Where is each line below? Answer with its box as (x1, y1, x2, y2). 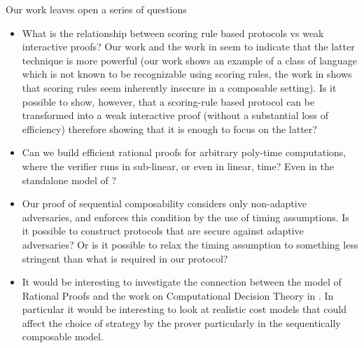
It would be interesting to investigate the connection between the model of (22, 274, 342, 289)
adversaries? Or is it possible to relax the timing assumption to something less (22, 237, 358, 251)
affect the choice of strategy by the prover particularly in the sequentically (22, 315, 341, 330)
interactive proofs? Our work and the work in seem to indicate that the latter (22, 39, 355, 54)
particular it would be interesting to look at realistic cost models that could (22, 302, 347, 316)
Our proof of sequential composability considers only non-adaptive (22, 196, 307, 211)
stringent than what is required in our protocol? (22, 251, 228, 265)
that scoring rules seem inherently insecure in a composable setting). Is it (22, 80, 337, 95)
